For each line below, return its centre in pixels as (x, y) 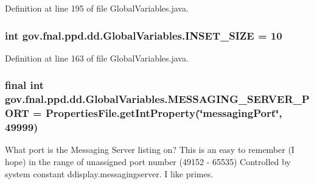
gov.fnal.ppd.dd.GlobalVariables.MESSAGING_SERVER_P (157, 99)
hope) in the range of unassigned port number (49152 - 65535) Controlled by (148, 161)
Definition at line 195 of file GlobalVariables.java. (97, 8)
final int (24, 85)
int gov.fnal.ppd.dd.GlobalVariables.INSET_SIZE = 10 (144, 35)
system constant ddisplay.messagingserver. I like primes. (109, 173)
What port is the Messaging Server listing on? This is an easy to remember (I (150, 150)
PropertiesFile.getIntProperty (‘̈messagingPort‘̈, (164, 113)
